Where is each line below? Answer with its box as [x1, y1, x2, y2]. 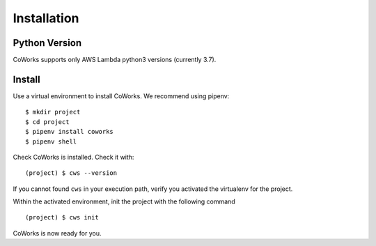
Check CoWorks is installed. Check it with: [13, 153, 134, 161]
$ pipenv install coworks [25, 128, 114, 136]
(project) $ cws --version [25, 169, 118, 177]
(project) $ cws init [25, 213, 99, 222]
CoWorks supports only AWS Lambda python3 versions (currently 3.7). [13, 56, 217, 64]
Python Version [13, 37, 82, 49]
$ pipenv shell [25, 137, 77, 146]
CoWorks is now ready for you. [13, 229, 102, 237]
